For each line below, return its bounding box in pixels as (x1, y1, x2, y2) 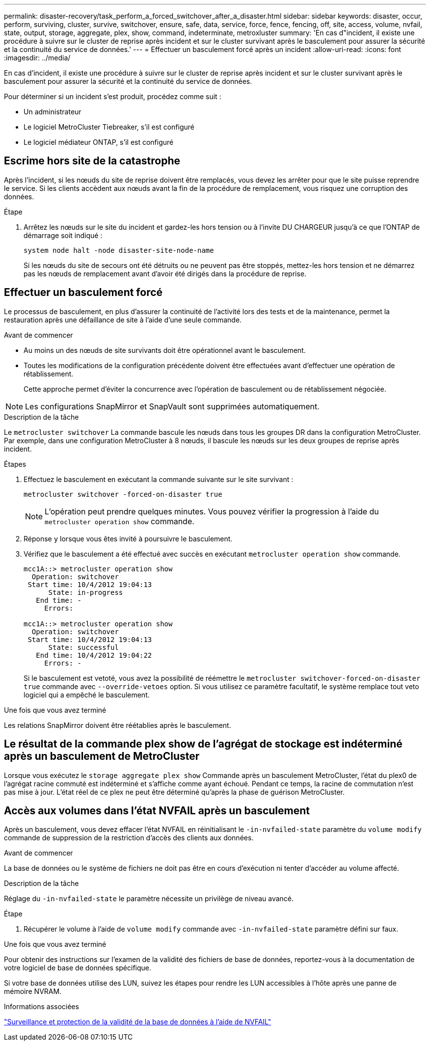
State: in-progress (48, 588, 123, 596)
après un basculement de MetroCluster (4, 750, 200, 763)
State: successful (48, 643, 119, 651)
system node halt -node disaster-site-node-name (24, 246, 214, 254)
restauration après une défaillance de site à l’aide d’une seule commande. (4, 315, 242, 324)
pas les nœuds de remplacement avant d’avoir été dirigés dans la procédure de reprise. (24, 269, 307, 278)
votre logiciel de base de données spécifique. (4, 964, 152, 972)
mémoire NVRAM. (4, 987, 62, 996)
